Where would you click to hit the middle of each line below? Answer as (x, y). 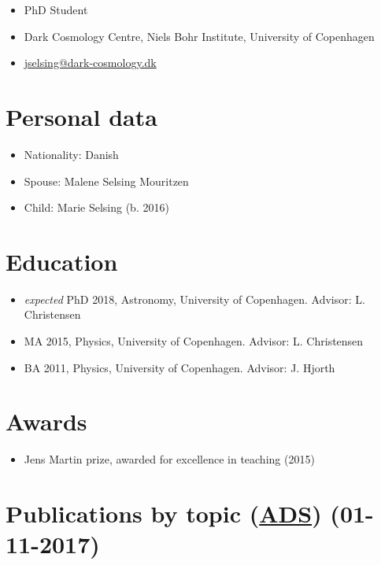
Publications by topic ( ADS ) (164, 513)
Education (62, 261)
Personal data (81, 116)
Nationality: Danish (71, 154)
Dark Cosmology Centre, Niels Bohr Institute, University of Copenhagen (199, 36)
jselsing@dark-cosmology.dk (90, 63)
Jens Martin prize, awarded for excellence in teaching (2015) (169, 459)
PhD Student (56, 9)
